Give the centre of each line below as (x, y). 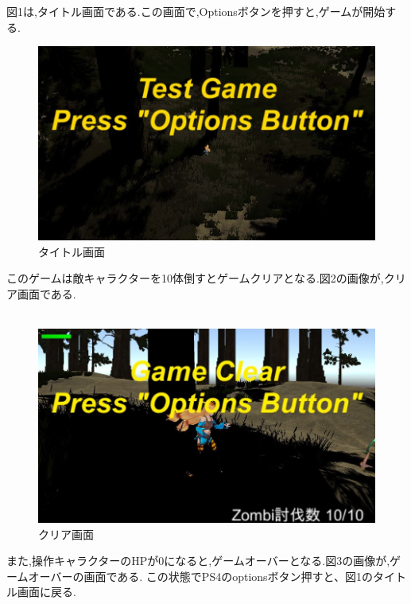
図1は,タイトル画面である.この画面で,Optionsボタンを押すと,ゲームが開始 (196, 11)
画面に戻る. (47, 592)
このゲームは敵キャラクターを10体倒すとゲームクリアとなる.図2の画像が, (195, 278)
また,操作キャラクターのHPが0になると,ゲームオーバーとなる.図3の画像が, (198, 561)
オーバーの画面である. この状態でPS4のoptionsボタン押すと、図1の (201, 576)
